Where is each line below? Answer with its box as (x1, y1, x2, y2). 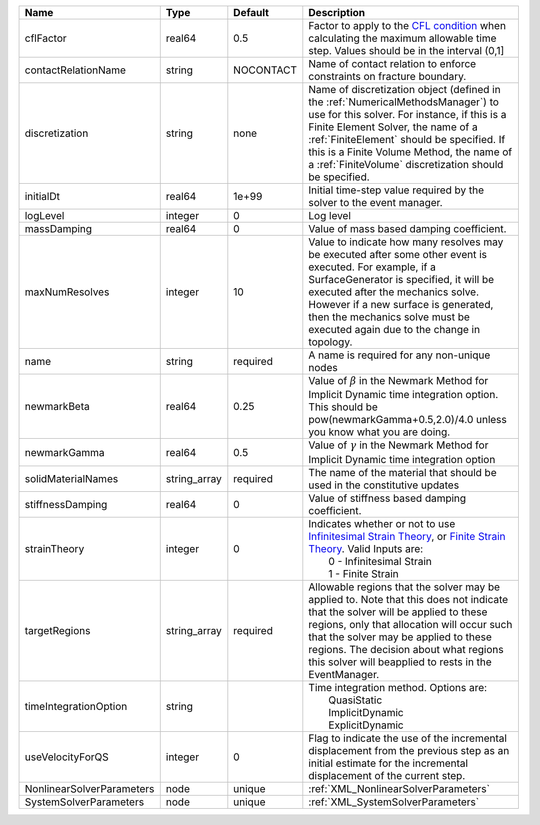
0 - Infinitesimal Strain (328, 554, 432, 568)
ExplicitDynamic (328, 718, 404, 732)
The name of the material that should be (308, 465, 497, 479)
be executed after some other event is (308, 248, 487, 261)
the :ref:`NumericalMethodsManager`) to (308, 95, 500, 109)
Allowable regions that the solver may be (308, 580, 500, 594)
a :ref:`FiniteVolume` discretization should (308, 158, 504, 171)
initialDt (24, 190, 60, 203)
